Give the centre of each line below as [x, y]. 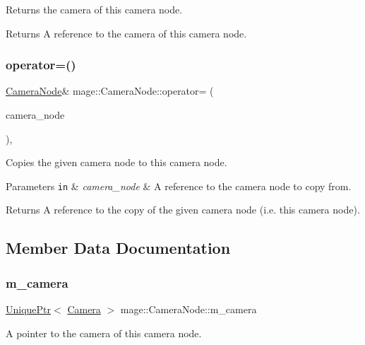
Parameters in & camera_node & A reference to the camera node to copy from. [179, 186]
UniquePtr [29, 309]
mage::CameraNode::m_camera [189, 309]
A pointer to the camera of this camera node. [104, 333]
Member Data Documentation [118, 248]
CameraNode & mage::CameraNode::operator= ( [110, 91]
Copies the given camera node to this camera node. [116, 162]
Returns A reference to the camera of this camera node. [126, 33]
